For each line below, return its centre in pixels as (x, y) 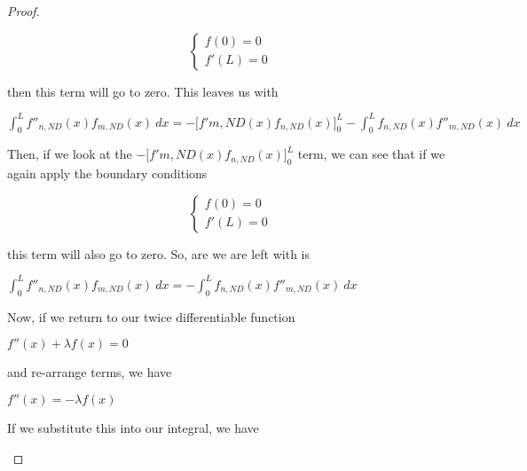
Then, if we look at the (70, 154)
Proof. (24, 11)
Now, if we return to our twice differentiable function (151, 316)
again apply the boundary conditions (107, 173)
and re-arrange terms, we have (90, 372)
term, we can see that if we (371, 154)
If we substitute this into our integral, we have (133, 427)
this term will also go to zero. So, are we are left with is (158, 253)
